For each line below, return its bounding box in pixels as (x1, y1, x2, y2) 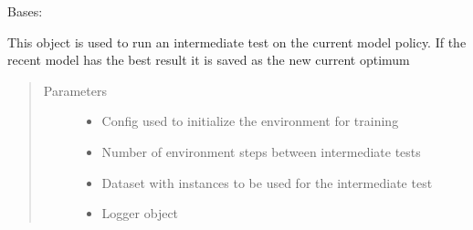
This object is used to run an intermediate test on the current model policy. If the (7, 32, 467, 51)
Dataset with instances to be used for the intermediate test (101, 172, 433, 192)
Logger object (101, 204, 179, 223)
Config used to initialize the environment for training (101, 111, 399, 131)
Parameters (43, 80, 107, 99)
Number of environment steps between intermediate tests (101, 141, 421, 161)
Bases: (7, 2, 43, 20)
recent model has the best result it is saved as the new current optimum (7, 50, 410, 69)
